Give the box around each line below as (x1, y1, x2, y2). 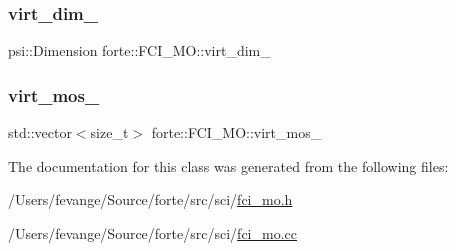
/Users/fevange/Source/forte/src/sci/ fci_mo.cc (8, 222, 297, 243)
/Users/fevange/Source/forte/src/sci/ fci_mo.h (8, 189, 293, 210)
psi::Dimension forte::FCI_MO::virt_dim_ (8, 40, 271, 61)
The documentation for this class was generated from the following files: (8, 155, 449, 176)
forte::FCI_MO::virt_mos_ (151, 122, 322, 143)
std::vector (8, 122, 72, 143)
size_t (90, 122, 129, 143)
